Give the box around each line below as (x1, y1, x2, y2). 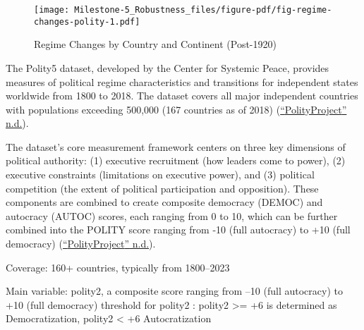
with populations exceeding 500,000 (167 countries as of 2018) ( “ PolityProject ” (6, 102, 347, 116)
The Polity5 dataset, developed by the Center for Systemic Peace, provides (6, 60, 329, 75)
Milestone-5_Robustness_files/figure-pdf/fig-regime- (74, 5, 332, 15)
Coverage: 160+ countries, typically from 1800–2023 (6, 259, 230, 274)
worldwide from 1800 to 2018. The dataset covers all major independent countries (6, 88, 358, 103)
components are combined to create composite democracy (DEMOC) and (6, 195, 323, 209)
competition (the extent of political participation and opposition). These (6, 181, 319, 195)
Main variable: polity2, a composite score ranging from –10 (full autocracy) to (6, 283, 343, 298)
